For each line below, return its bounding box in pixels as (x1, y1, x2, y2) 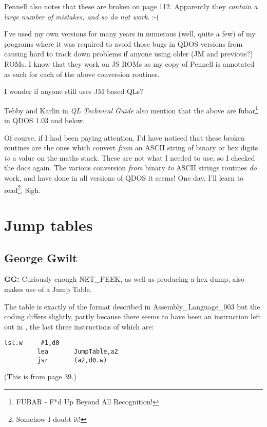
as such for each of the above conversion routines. (4, 68, 160, 79)
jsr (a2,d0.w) (37, 356, 107, 364)
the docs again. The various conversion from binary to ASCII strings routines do (4, 162, 257, 173)
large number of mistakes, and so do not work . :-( (4, 11, 159, 22)
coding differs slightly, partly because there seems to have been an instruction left (4, 311, 261, 322)
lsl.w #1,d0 (4, 339, 60, 347)
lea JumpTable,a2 (37, 348, 118, 356)
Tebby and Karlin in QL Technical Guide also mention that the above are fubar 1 (4, 103, 258, 115)
